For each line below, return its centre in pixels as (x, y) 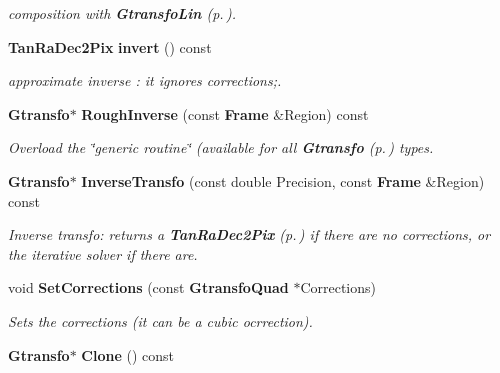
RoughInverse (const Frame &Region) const (225, 113)
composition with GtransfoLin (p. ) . (122, 13)
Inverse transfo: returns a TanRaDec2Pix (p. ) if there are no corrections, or (249, 234)
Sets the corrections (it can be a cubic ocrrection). (160, 320)
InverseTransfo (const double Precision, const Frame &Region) (283, 180)
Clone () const (127, 354)
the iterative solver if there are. (103, 253)
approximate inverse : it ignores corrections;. (145, 80)
